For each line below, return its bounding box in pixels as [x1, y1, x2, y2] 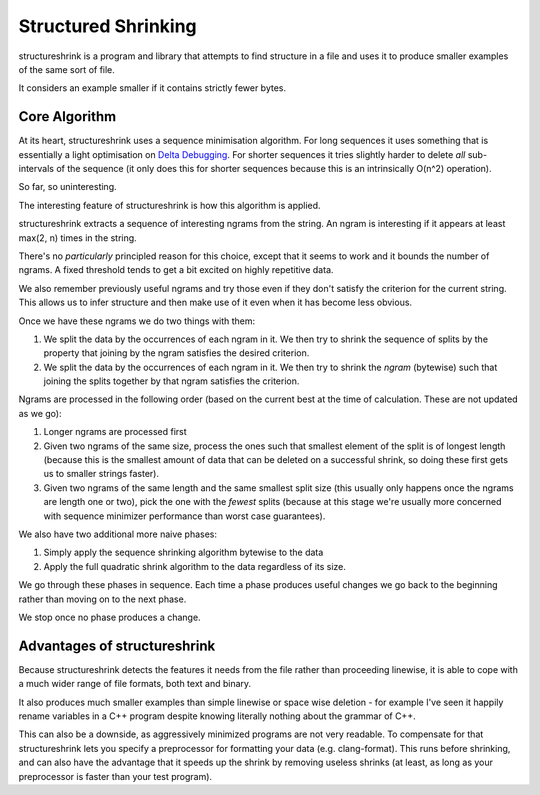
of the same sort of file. [18, 63, 115, 75]
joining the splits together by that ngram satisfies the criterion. [43, 375, 300, 387]
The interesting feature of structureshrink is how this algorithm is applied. [18, 199, 321, 211]
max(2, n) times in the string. [18, 231, 137, 244]
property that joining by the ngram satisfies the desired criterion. [43, 347, 310, 359]
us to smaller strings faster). [43, 468, 160, 480]
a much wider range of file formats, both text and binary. [18, 678, 252, 690]
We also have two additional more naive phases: [18, 528, 218, 540]
